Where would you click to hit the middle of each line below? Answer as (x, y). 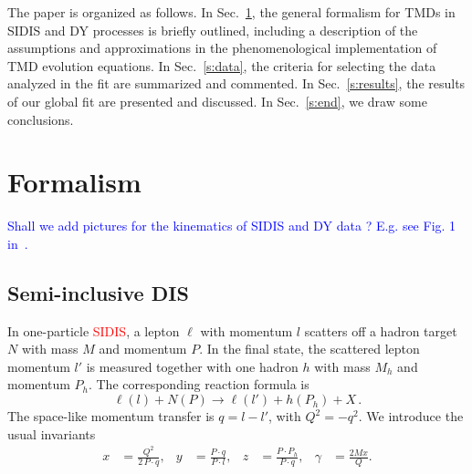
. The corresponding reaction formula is (199, 384)
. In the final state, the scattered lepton (309, 349)
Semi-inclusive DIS (98, 292)
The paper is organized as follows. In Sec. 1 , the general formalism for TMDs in (231, 12)
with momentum (246, 330)
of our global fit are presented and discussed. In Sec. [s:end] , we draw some (217, 101)
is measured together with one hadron (192, 366)
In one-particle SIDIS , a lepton (94, 330)
